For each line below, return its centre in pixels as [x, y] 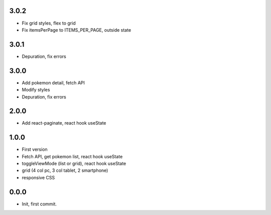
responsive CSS [38, 177]
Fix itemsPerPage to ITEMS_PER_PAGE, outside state [77, 30]
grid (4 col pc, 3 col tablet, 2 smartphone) [65, 170]
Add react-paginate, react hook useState [64, 123]
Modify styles [36, 90]
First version [35, 149]
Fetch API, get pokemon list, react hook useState [72, 156]
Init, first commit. [39, 204]
